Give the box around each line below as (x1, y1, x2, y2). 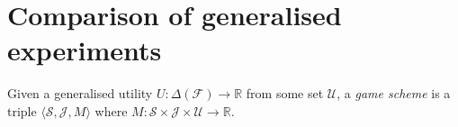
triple (7, 101, 37, 120)
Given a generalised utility (7, 84, 153, 103)
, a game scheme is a (337, 84, 451, 103)
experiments (7, 32, 162, 68)
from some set (246, 84, 324, 103)
